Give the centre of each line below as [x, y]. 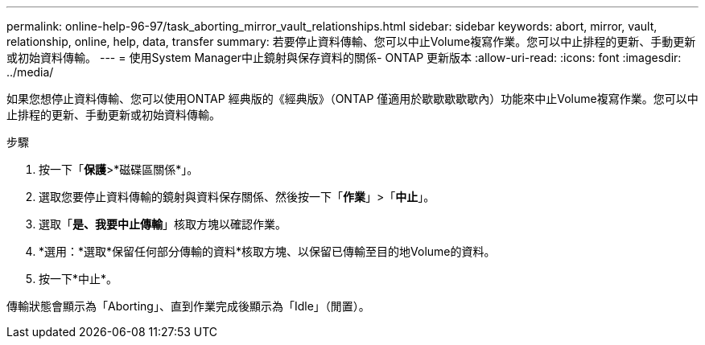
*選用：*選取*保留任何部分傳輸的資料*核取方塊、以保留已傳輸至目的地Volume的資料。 [267, 251]
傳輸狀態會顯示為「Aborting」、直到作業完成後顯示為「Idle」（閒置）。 [188, 306]
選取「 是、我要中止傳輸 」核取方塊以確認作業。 [163, 224]
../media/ [30, 72]
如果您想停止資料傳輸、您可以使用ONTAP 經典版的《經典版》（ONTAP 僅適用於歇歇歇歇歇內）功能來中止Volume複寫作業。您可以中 [352, 99]
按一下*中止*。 [78, 279]
